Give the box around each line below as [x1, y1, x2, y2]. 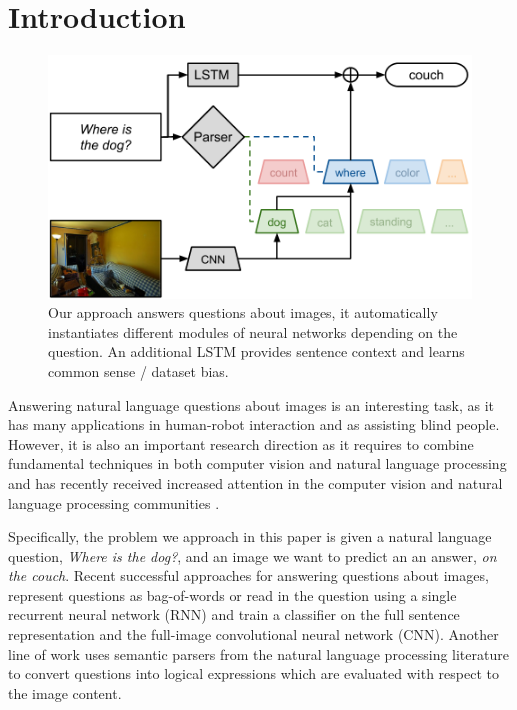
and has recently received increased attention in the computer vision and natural [8, 472, 503, 493]
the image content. [8, 682, 122, 703]
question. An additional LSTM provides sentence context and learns [48, 341, 465, 362]
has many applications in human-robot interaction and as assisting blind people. [8, 414, 500, 435]
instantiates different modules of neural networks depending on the [48, 321, 458, 342]
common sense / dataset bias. [48, 360, 229, 381]
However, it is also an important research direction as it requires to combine [8, 433, 474, 454]
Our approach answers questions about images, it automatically [48, 302, 438, 323]
